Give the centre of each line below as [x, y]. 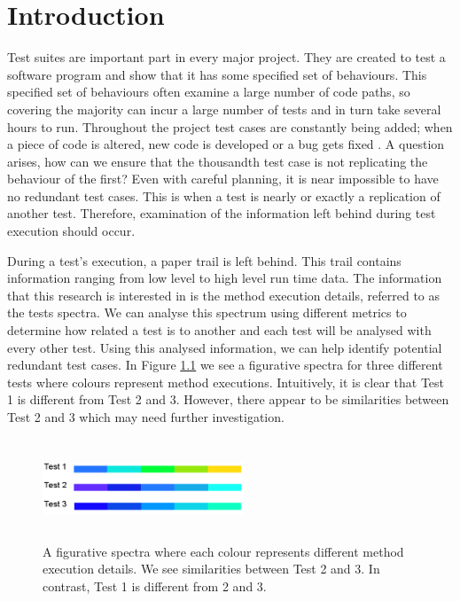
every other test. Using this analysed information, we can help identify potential [225, 347]
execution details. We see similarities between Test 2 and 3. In [211, 569]
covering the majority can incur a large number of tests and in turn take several [224, 109]
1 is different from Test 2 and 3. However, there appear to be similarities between [228, 399]
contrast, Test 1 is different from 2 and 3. [155, 585]
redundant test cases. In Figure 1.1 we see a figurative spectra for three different [225, 365]
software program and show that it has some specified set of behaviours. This [217, 74]
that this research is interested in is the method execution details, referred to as [224, 295]
